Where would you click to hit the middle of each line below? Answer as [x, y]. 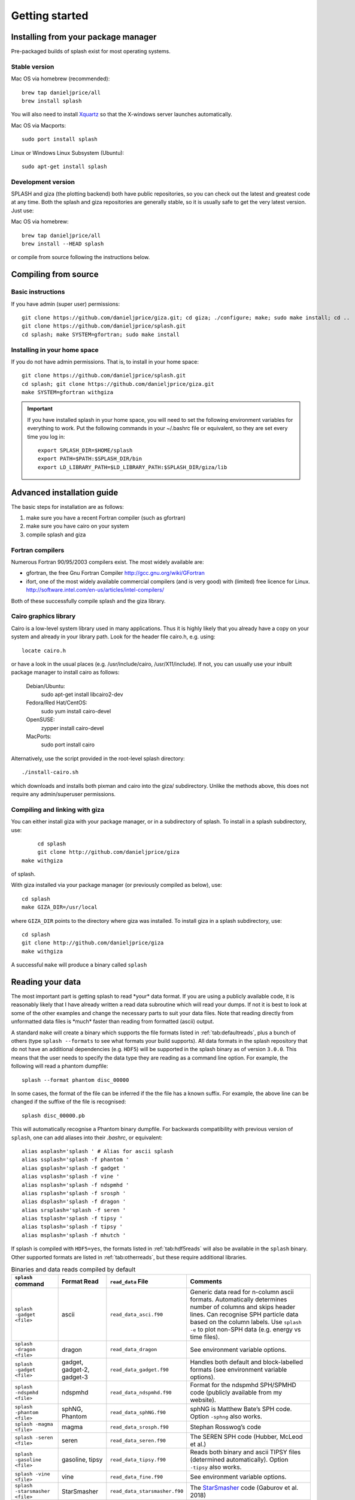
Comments [206, 1281]
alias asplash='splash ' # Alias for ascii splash [98, 1151]
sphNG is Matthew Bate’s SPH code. [241, 1409]
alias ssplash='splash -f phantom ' [75, 1160]
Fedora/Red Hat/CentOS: [57, 703]
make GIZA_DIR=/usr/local [60, 907]
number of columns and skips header [243, 1307]
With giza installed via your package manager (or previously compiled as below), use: [117, 885]
